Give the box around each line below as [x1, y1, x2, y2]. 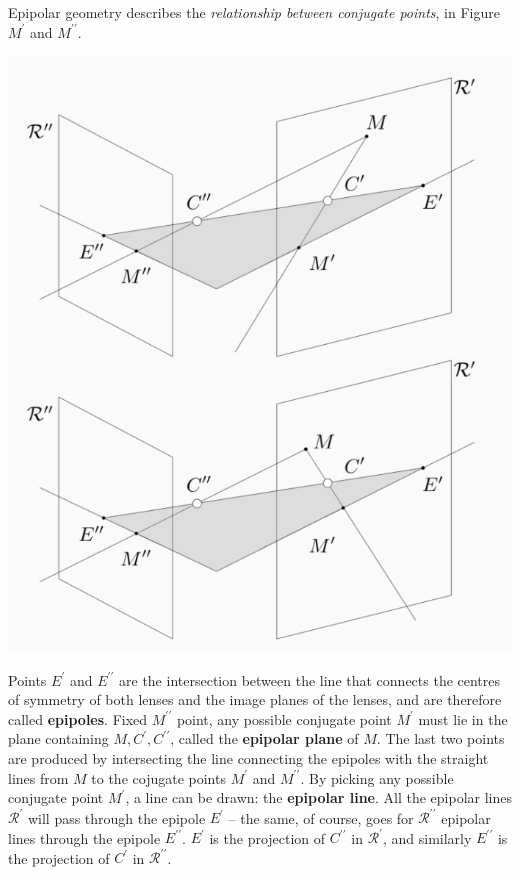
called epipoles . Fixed [8, 708, 148, 729]
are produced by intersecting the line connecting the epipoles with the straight [8, 747, 489, 768]
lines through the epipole [8, 827, 161, 848]
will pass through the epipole [27, 807, 206, 828]
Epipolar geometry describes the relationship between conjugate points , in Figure [8, 2, 500, 22]
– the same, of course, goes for [228, 807, 414, 828]
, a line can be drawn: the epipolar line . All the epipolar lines [125, 787, 513, 808]
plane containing [8, 728, 109, 749]
